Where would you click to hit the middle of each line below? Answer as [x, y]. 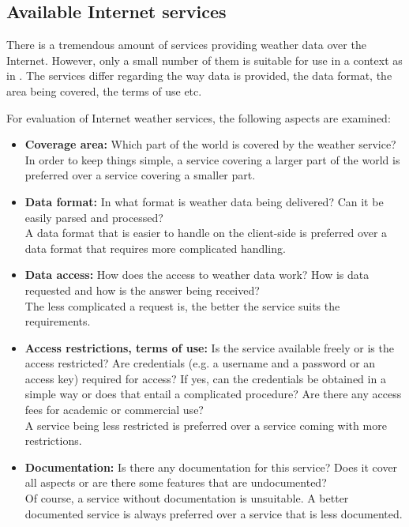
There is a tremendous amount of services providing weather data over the [186, 45]
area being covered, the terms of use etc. [104, 90]
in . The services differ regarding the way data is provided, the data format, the [199, 75]
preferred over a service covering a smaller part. [140, 175]
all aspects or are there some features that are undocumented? [176, 482]
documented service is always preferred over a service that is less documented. [214, 513]
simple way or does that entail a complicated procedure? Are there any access [213, 394]
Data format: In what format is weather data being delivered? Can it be [204, 201]
